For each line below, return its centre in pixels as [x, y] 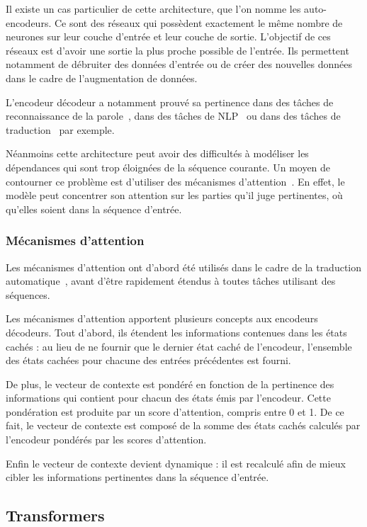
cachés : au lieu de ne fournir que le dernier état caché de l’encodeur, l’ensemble [179, 346]
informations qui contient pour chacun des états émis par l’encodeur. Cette [168, 398]
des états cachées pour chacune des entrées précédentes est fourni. [148, 360]
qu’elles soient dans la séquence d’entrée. [94, 209]
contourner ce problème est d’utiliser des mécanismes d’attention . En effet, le [175, 181]
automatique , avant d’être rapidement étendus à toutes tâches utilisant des [171, 281]
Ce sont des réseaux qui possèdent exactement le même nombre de [198, 22]
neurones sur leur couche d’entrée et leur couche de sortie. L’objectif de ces [168, 36]
